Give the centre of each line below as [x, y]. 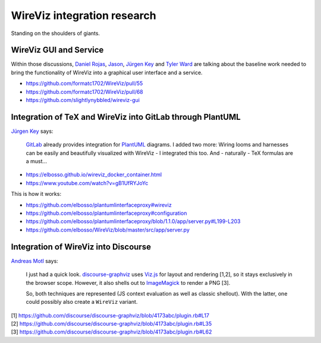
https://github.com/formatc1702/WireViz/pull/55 [84, 84]
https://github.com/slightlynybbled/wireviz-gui [83, 100]
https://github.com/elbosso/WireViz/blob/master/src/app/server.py [108, 230]
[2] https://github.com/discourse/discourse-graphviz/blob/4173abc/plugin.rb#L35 [111, 324]
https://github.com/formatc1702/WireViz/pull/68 [85, 91]
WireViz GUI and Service [57, 50]
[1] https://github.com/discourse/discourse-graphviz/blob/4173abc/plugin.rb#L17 [110, 315]
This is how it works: [36, 194]
